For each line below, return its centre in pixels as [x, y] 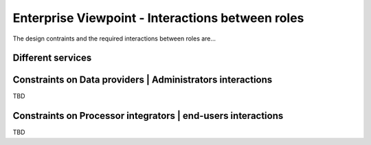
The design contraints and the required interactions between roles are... [114, 38]
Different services [52, 58]
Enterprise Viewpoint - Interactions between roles [158, 18]
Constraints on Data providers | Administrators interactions [143, 80]
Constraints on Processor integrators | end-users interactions [148, 116]
